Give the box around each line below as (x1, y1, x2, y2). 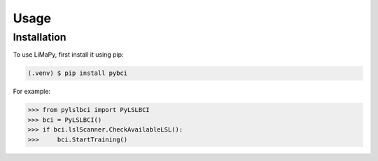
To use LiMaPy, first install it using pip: (13, 50, 124, 59)
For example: (13, 87, 51, 96)
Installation (13, 31, 66, 43)
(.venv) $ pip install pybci (27, 69, 128, 77)
